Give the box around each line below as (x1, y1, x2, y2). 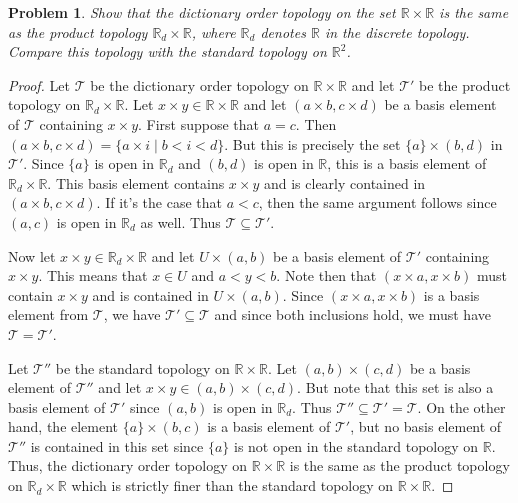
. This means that (38, 265, 148, 286)
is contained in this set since (30, 435, 204, 456)
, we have (103, 304, 161, 325)
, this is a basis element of (327, 153, 487, 174)
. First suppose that (138, 113, 260, 134)
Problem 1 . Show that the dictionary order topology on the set (8, 2, 396, 22)
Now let (8, 245, 56, 266)
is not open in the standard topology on (233, 435, 479, 456)
